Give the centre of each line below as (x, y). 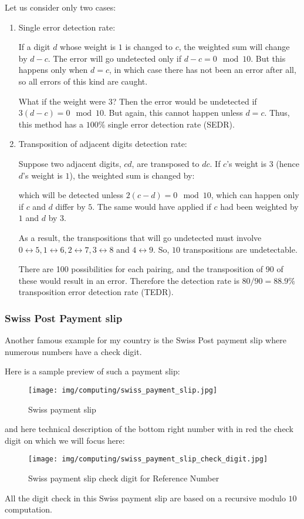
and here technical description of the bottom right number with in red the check (149, 429)
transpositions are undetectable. (240, 249)
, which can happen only (255, 195)
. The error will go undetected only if (114, 58)
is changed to (149, 47)
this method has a (51, 124)
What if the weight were (62, 101)
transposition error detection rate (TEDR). (96, 292)
